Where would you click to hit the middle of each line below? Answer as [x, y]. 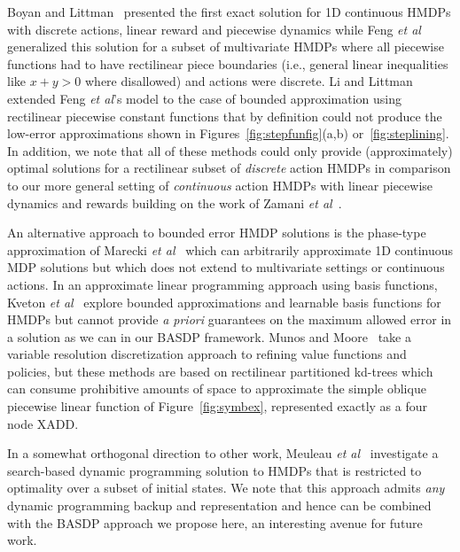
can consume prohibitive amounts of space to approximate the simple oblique [217, 389]
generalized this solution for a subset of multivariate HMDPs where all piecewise [226, 47]
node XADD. [43, 423]
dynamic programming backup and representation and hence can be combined [219, 505]
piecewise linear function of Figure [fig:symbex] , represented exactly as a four [217, 406]
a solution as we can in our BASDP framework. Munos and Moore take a [209, 336]
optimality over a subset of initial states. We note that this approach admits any [226, 488]
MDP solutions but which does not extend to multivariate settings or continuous [226, 267]
